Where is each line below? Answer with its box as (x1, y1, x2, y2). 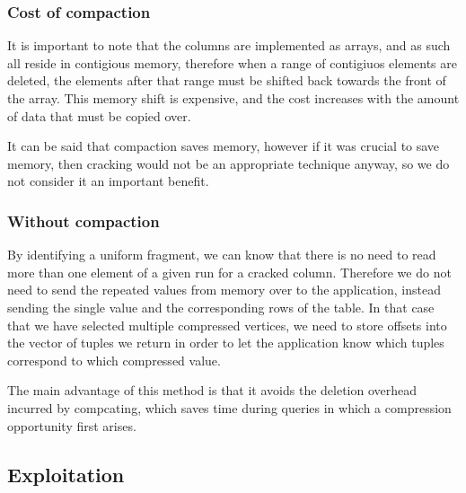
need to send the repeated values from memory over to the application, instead (7, 280, 441, 299)
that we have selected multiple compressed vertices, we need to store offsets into (7, 315, 447, 334)
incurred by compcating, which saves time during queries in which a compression (7, 398, 452, 417)
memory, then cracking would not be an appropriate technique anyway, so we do (7, 154, 450, 172)
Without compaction (7, 209, 160, 232)
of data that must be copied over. (7, 106, 191, 125)
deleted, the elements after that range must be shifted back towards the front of (7, 71, 446, 90)
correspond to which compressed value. (7, 350, 221, 369)
